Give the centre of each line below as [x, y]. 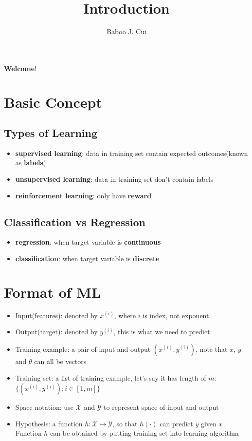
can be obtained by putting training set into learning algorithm [144, 433]
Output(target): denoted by [56, 332]
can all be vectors [60, 361]
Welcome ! [20, 68]
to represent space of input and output [161, 407]
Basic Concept [53, 102]
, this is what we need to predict [162, 332]
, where [125, 315]
